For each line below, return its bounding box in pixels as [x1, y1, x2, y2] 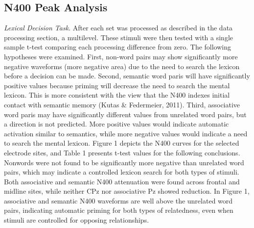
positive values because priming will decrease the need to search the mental [4, 80, 230, 90]
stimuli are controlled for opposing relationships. [4, 215, 149, 225]
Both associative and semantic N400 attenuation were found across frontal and [4, 176, 240, 186]
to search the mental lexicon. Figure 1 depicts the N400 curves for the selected [4, 138, 239, 148]
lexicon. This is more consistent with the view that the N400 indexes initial [4, 90, 230, 100]
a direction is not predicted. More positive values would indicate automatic [4, 119, 229, 129]
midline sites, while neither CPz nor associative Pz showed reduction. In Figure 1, [4, 186, 250, 196]
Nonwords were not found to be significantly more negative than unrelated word [4, 157, 244, 167]
